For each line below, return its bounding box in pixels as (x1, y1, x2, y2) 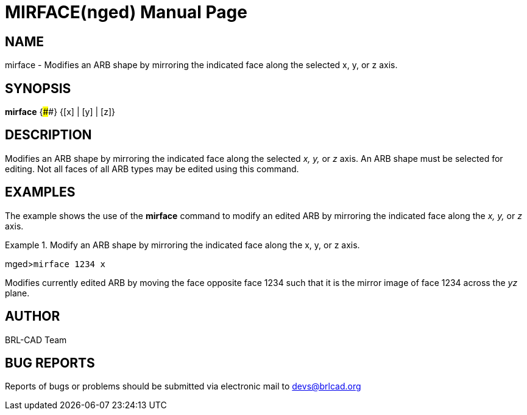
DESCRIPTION (5, 127, 92, 143)
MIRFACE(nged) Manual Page (5, 2, 247, 23)
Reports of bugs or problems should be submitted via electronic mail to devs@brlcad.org (5, 381, 361, 392)
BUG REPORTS (5, 355, 95, 371)
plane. (5, 287, 30, 298)
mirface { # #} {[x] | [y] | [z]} (5, 106, 115, 117)
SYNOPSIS (5, 80, 71, 96)
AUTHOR (5, 309, 60, 324)
